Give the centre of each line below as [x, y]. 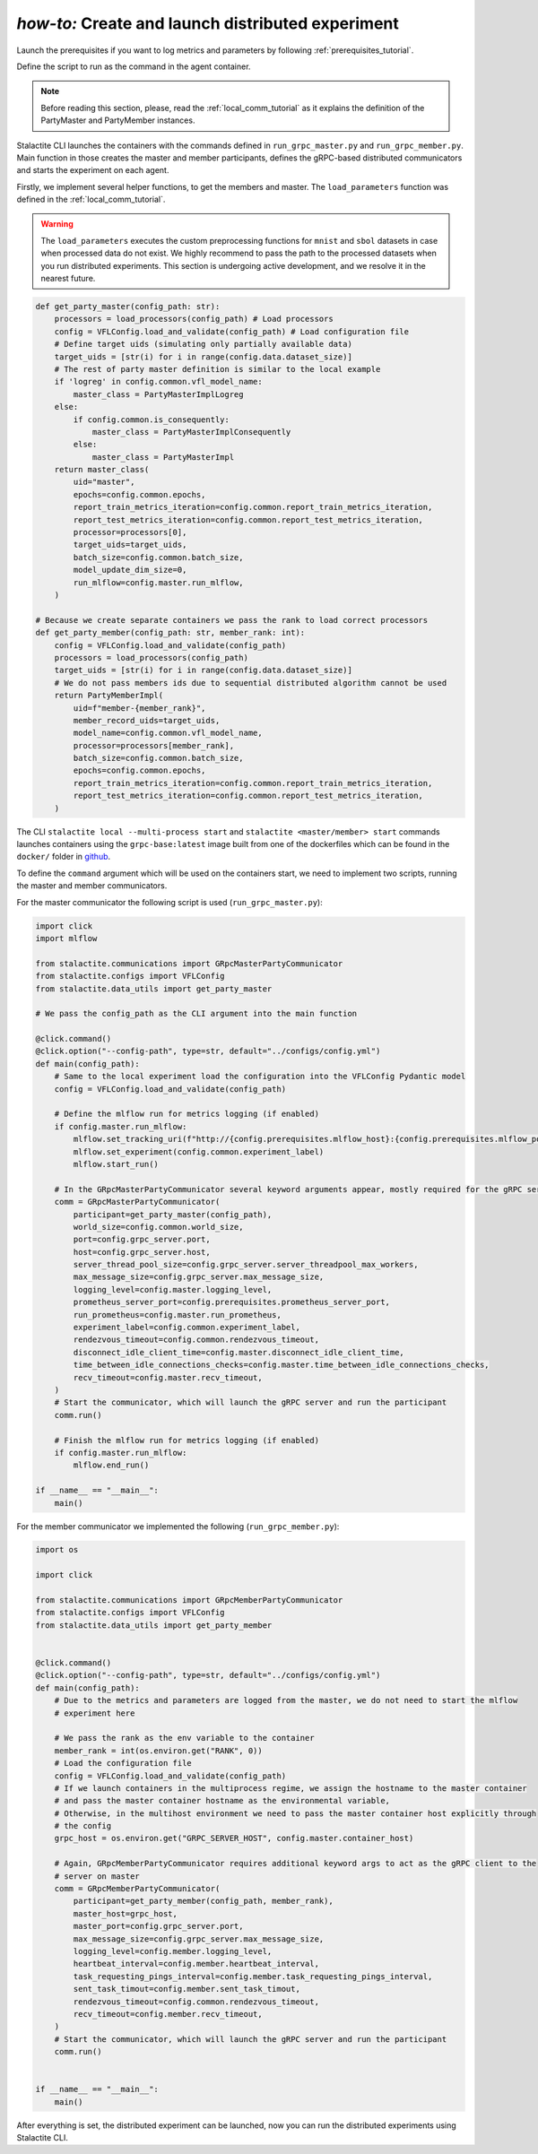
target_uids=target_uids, [130, 545]
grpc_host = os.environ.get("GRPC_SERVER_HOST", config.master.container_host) [234, 1838]
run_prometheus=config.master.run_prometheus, [177, 1315]
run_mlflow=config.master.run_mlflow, [158, 582]
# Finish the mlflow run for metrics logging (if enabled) [187, 1440]
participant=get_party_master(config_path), [173, 1214]
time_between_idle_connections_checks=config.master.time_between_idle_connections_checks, [281, 1365]
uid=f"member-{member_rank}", [139, 708]
